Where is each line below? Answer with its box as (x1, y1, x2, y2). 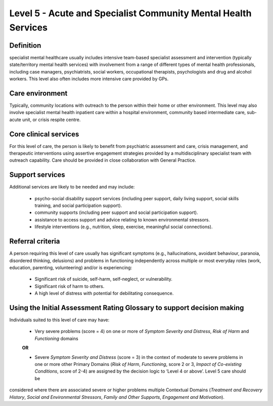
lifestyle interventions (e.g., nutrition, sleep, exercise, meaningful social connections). (34, 224, 213, 230)
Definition (9, 41, 41, 50)
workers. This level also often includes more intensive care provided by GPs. (9, 76, 169, 82)
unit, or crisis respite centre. (22, 117, 81, 123)
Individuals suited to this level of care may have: (9, 317, 110, 323)
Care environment (9, 89, 68, 97)
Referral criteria (9, 237, 60, 246)
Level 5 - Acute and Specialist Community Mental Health (9, 8, 252, 19)
